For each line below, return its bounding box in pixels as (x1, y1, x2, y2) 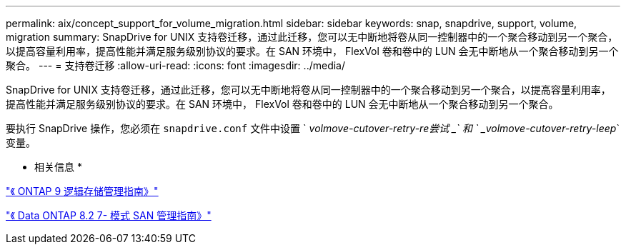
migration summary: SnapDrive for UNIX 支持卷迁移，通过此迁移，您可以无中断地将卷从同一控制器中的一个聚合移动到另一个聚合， (6, 31, 618, 43)
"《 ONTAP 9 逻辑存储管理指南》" (6, 185, 159, 197)
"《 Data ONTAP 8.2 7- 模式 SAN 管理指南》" (6, 209, 212, 221)
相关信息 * (34, 161, 82, 173)
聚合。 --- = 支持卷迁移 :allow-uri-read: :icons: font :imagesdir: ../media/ (6, 59, 346, 71)
